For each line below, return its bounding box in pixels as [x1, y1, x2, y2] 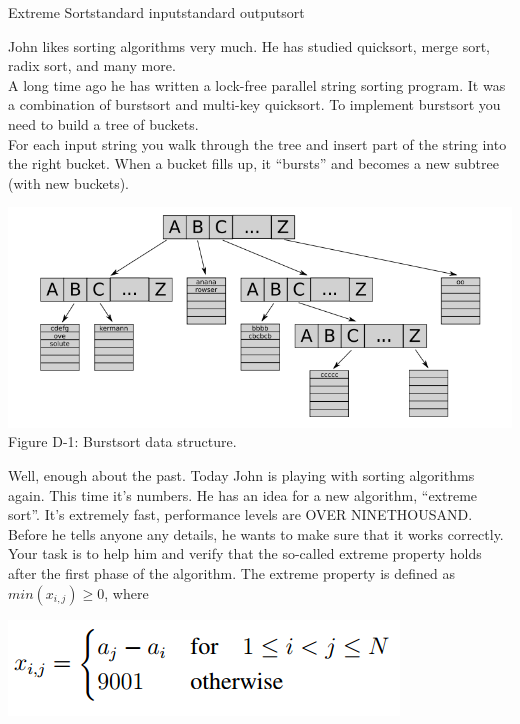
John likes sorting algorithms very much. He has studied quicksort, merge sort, [8, 35, 491, 56]
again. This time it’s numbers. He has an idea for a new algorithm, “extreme [8, 484, 478, 505]
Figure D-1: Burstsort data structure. [8, 431, 237, 452]
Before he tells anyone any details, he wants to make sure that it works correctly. [8, 523, 504, 544]
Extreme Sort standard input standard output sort [8, 2, 305, 22]
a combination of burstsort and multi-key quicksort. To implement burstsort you [8, 94, 501, 115]
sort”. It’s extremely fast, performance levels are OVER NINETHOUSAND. [8, 504, 473, 525]
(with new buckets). [8, 172, 130, 193]
